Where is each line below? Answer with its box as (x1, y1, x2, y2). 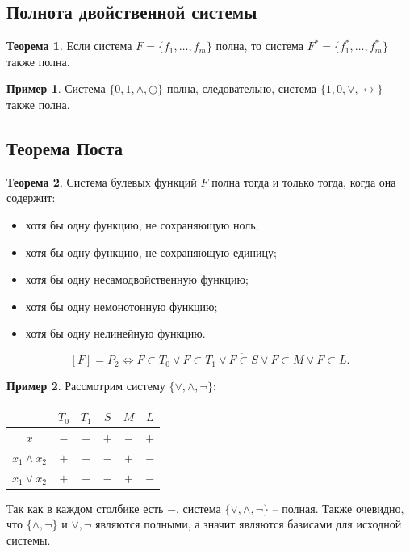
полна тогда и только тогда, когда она (211, 173, 396, 190)
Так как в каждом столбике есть (6, 499, 164, 516)
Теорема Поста (6, 135, 123, 160)
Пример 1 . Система (6, 80, 106, 97)
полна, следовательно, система (166, 80, 317, 97)
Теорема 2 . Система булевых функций (6, 173, 197, 190)
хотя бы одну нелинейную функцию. (25, 325, 206, 342)
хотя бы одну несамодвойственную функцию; (25, 271, 249, 288)
